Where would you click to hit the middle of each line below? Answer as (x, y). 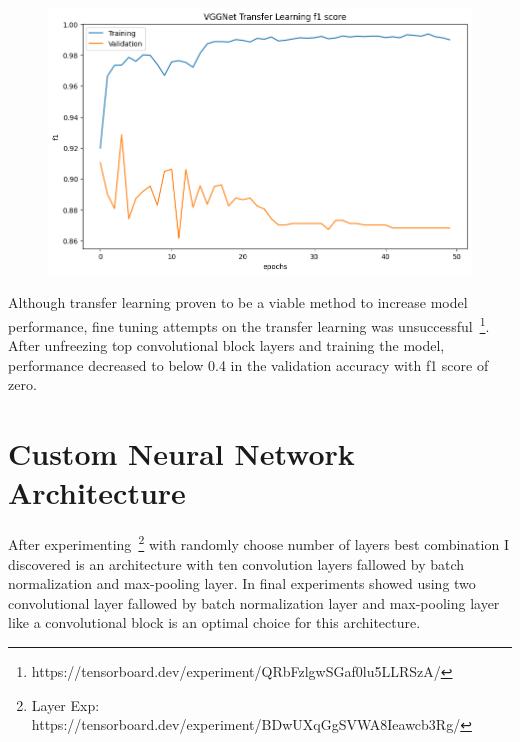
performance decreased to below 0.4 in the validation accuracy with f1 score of (248, 364)
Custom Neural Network (181, 453)
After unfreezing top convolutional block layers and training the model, (226, 345)
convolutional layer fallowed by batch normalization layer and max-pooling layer (254, 602)
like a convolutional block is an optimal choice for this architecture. (214, 622)
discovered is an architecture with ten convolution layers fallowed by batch (236, 563)
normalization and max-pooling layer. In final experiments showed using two (242, 583)
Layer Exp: (65, 704)
